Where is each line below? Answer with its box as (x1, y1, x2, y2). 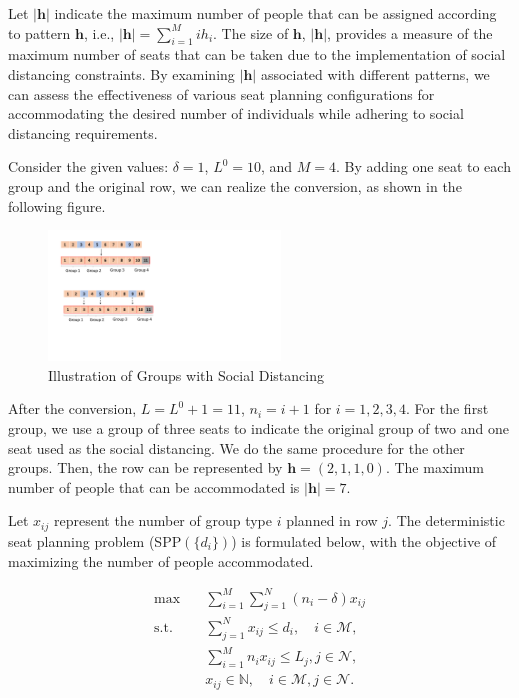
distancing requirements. (8, 122, 158, 143)
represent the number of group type (53, 510, 272, 531)
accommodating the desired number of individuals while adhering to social (8, 103, 464, 124)
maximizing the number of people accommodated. (8, 550, 314, 571)
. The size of (213, 22, 289, 43)
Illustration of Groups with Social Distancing (48, 364, 324, 385)
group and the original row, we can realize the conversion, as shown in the (8, 175, 462, 196)
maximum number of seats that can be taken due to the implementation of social (8, 44, 506, 65)
